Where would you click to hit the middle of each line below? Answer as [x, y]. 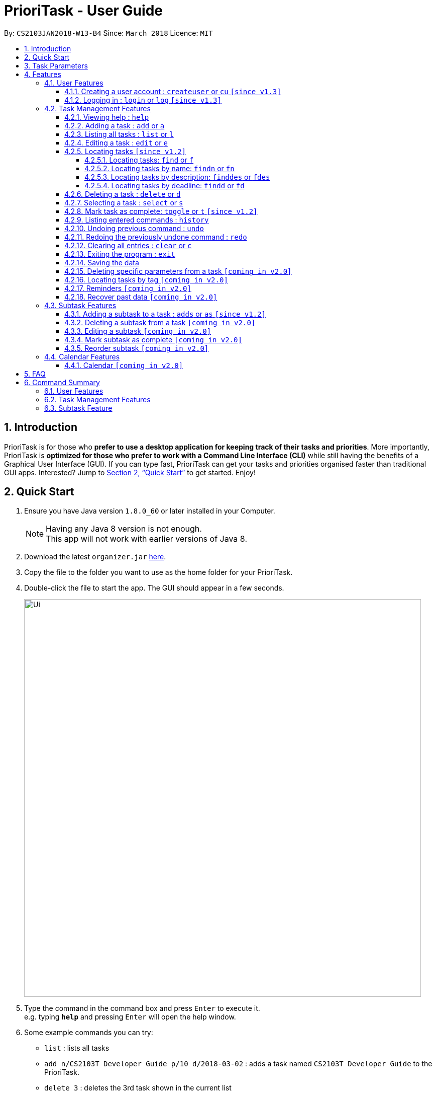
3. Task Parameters [56, 65]
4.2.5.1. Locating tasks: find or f [139, 160]
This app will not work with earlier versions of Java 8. [146, 539]
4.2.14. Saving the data [102, 262]
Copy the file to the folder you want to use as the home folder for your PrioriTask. [158, 572]
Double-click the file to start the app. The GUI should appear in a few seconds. [154, 588]
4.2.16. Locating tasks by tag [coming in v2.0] [146, 279]
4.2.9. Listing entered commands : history [137, 220]
